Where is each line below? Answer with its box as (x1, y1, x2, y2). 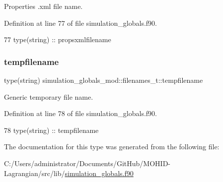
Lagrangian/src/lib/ (4, 168, 65, 178)
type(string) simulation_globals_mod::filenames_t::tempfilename (4, 75, 203, 85)
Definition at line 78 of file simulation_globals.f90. (4, 108, 157, 119)
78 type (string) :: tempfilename (4, 124, 99, 135)
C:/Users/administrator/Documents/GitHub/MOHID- (4, 158, 170, 168)
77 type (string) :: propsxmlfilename (4, 34, 111, 45)
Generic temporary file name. (4, 91, 93, 102)
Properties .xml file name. (4, 1, 83, 11)
